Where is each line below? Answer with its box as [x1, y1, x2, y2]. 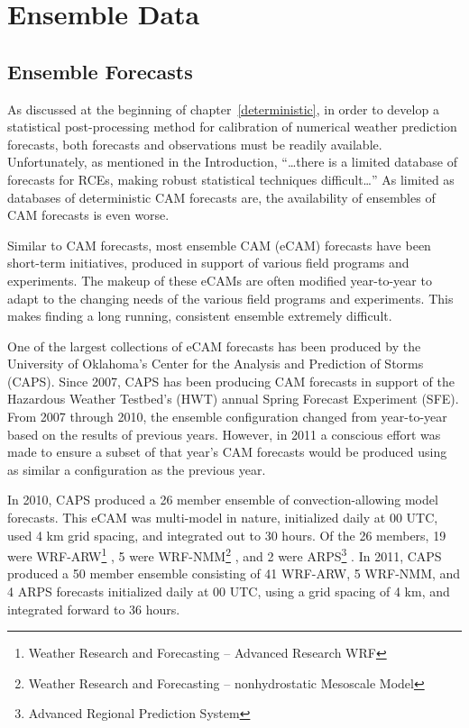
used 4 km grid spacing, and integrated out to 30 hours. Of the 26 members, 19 [7, 525, 446, 544]
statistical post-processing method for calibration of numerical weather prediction [7, 117, 457, 136]
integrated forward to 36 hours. [7, 599, 180, 618]
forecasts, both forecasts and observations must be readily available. [7, 134, 382, 153]
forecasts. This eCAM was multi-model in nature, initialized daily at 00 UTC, [7, 508, 438, 527]
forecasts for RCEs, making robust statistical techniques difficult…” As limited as [7, 169, 455, 188]
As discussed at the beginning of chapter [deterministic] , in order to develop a [7, 99, 439, 118]
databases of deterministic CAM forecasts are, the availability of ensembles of [7, 187, 436, 206]
